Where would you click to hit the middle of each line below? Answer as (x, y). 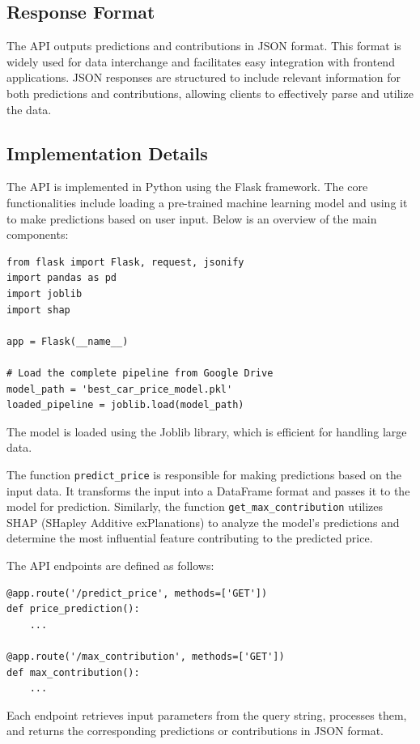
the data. (29, 109)
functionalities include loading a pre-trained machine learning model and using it (207, 202)
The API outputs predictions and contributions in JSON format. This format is (204, 46)
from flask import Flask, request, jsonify (125, 262)
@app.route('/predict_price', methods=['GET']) (137, 593)
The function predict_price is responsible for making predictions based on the (204, 474)
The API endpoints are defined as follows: (110, 565)
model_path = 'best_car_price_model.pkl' (120, 389)
